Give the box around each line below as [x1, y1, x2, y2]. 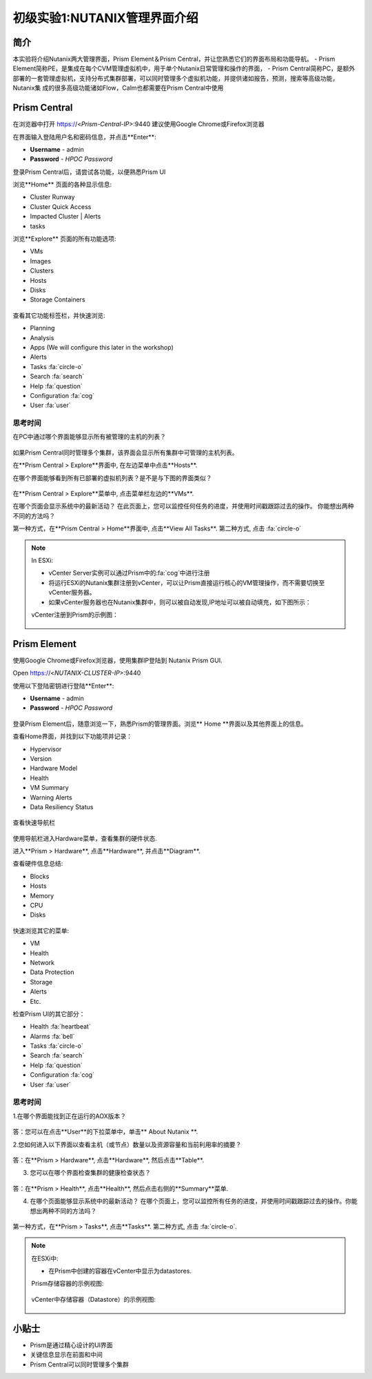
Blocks [30, 872, 50, 880]
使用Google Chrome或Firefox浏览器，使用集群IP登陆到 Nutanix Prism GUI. [12, 656, 223, 664]
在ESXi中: [31, 1254, 59, 1262]
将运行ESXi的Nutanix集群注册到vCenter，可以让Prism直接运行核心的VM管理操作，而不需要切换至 [48, 578, 325, 586]
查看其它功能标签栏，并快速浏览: [12, 311, 106, 319]
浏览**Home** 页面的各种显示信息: [12, 180, 112, 189]
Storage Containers [30, 295, 85, 304]
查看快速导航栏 [12, 818, 55, 827]
